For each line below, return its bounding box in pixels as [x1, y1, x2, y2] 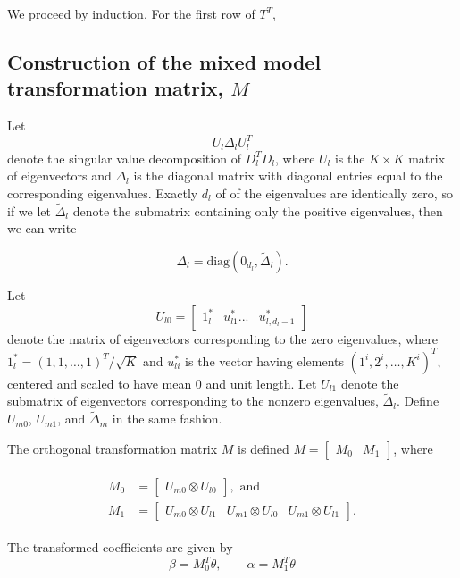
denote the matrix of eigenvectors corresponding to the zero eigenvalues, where [7, 329, 438, 348]
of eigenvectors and [7, 166, 112, 185]
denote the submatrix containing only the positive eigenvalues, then [72, 201, 443, 220]
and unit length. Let [205, 373, 317, 392]
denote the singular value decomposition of [7, 148, 241, 167]
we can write [7, 219, 77, 238]
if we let [7, 201, 51, 220]
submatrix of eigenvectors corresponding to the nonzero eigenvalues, [7, 391, 379, 410]
